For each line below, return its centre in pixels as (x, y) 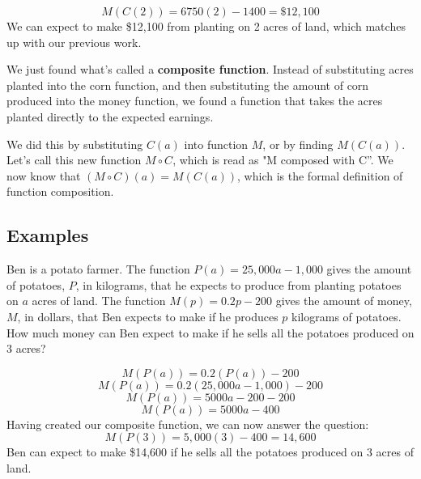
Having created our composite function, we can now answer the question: (188, 424)
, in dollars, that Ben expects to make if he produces (148, 316)
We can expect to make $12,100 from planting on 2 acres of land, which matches (206, 26)
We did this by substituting (75, 144)
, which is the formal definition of (320, 175)
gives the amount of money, (344, 301)
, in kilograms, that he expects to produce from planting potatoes (238, 284)
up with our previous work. (74, 42)
